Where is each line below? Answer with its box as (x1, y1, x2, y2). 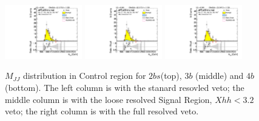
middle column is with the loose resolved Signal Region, (5, 93, 212, 105)
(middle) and (195, 69, 244, 82)
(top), (160, 69, 182, 82)
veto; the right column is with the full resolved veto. (5, 105, 199, 117)
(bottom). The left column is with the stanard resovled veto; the (5, 81, 244, 94)
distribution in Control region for (22, 69, 146, 82)
